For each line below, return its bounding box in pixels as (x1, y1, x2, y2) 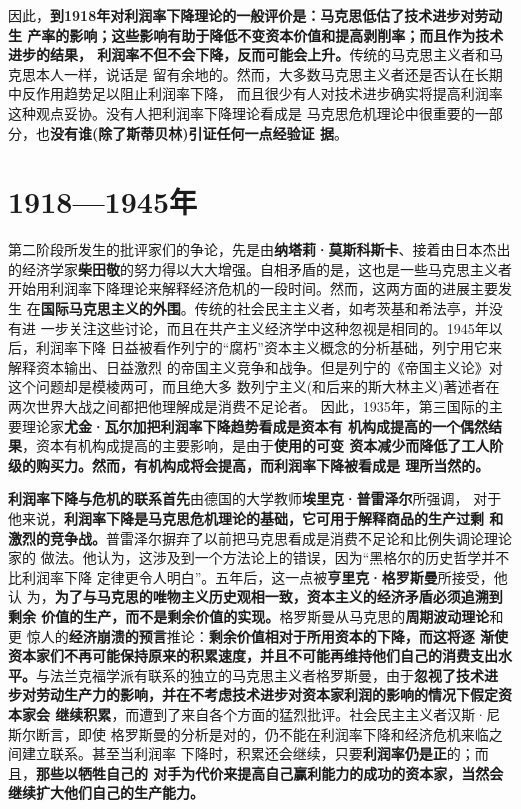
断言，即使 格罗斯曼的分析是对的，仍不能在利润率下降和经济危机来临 (35, 723, 489, 744)
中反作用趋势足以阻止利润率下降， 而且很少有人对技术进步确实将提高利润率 (8, 83, 503, 104)
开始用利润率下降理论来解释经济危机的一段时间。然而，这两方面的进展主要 (8, 278, 498, 299)
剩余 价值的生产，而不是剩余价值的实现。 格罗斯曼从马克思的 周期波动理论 (8, 605, 490, 626)
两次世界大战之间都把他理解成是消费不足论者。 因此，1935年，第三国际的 (8, 396, 489, 417)
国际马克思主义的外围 (40, 298, 181, 319)
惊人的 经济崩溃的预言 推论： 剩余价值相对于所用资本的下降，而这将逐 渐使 (26, 625, 509, 646)
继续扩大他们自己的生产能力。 (8, 782, 204, 803)
